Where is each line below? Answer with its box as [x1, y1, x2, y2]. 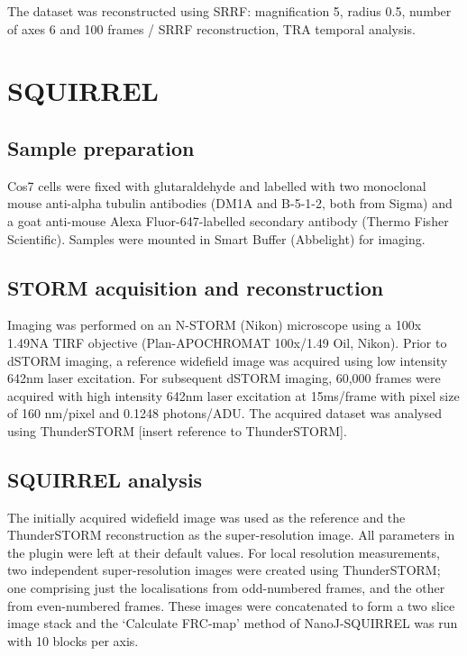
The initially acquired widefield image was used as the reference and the [7, 507, 406, 526]
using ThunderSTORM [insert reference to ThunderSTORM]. [7, 421, 347, 440]
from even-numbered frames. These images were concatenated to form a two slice [7, 596, 455, 615]
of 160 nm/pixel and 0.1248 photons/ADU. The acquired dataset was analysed [7, 404, 442, 423]
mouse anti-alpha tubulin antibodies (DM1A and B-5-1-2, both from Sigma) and [7, 194, 453, 213]
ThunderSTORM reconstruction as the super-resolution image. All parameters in [7, 525, 455, 544]
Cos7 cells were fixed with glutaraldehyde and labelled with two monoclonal [7, 176, 426, 195]
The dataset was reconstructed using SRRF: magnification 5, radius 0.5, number [7, 2, 452, 20]
